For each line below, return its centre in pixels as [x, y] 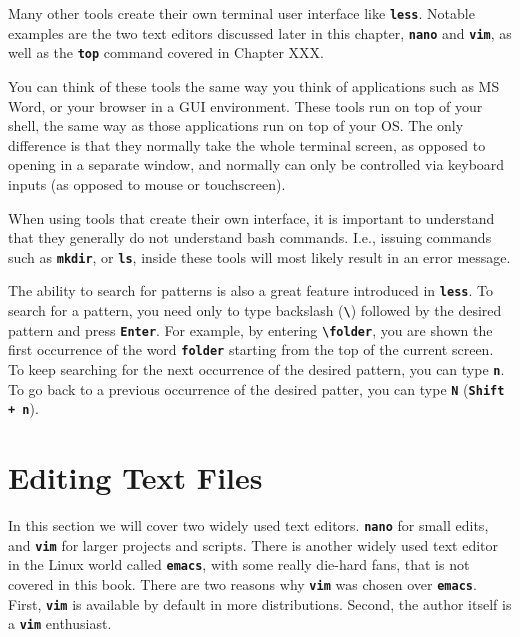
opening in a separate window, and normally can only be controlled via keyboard [256, 164]
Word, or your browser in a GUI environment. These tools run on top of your [245, 105]
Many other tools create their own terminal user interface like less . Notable [241, 13]
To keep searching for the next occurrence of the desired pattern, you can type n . [256, 369]
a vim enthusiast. [60, 623]
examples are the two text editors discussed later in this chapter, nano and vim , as [260, 32]
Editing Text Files [135, 477]
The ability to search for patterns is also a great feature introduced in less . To [250, 290]
